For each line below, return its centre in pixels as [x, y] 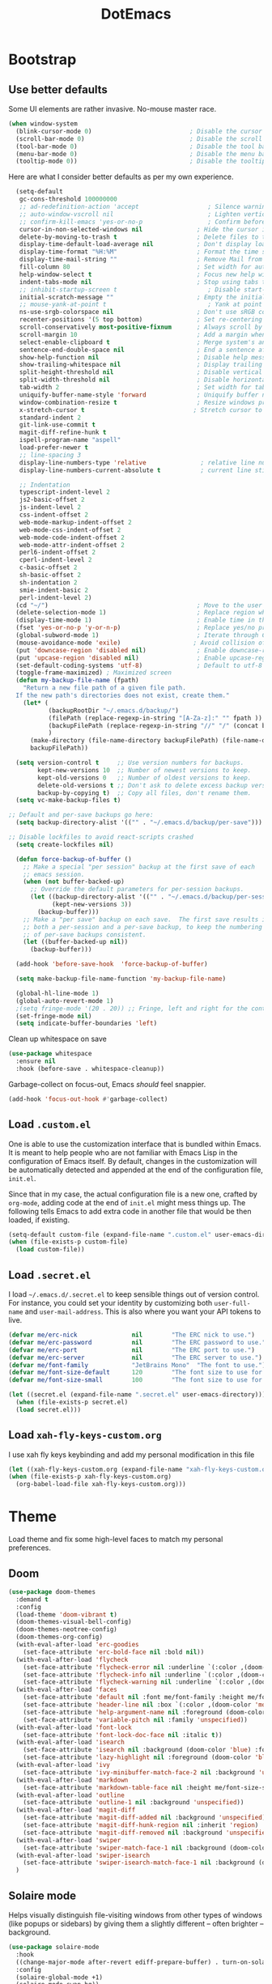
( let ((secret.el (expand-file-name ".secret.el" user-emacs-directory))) [137, 1395]
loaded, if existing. [39, 1220]
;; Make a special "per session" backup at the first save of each [139, 867]
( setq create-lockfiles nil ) [65, 844]
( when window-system [43, 124]
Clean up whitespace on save [57, 1039]
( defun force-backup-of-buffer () [74, 859]
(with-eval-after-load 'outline [70, 1795]
